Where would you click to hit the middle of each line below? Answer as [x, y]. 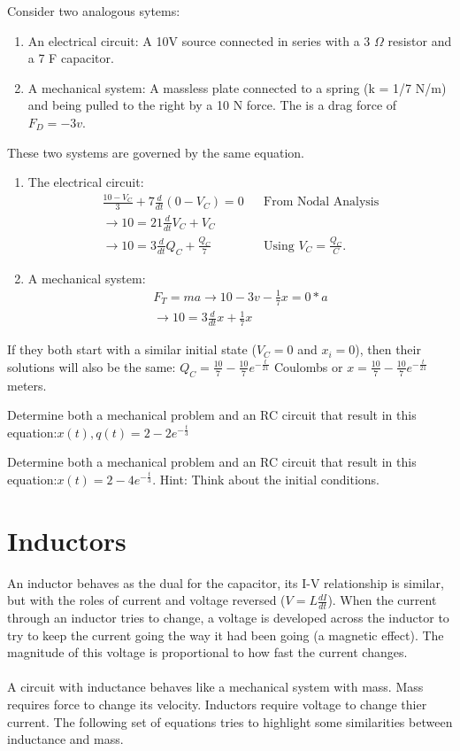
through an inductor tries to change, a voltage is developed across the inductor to [228, 618]
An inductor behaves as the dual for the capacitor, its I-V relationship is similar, [226, 582]
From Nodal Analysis [322, 202]
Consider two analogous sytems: [94, 11]
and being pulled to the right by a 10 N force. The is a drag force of [212, 105]
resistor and [420, 40]
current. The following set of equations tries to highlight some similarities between [230, 721]
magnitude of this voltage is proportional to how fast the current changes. [207, 652]
